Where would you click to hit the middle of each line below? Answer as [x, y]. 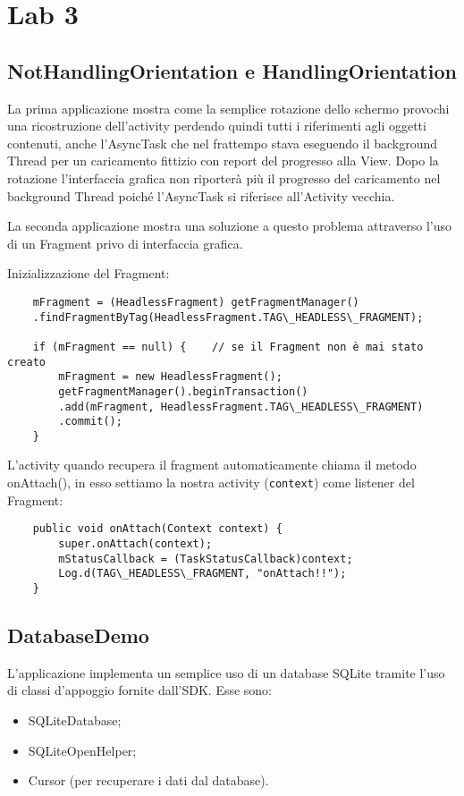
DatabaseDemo [78, 635]
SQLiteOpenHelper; [82, 750]
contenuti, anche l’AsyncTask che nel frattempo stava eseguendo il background [223, 143]
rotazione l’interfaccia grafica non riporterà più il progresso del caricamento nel [224, 178]
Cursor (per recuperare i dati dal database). [148, 780]
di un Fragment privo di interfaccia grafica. [125, 243]
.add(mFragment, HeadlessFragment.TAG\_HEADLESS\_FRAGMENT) [241, 406]
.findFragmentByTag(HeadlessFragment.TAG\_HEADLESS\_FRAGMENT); [228, 317]
